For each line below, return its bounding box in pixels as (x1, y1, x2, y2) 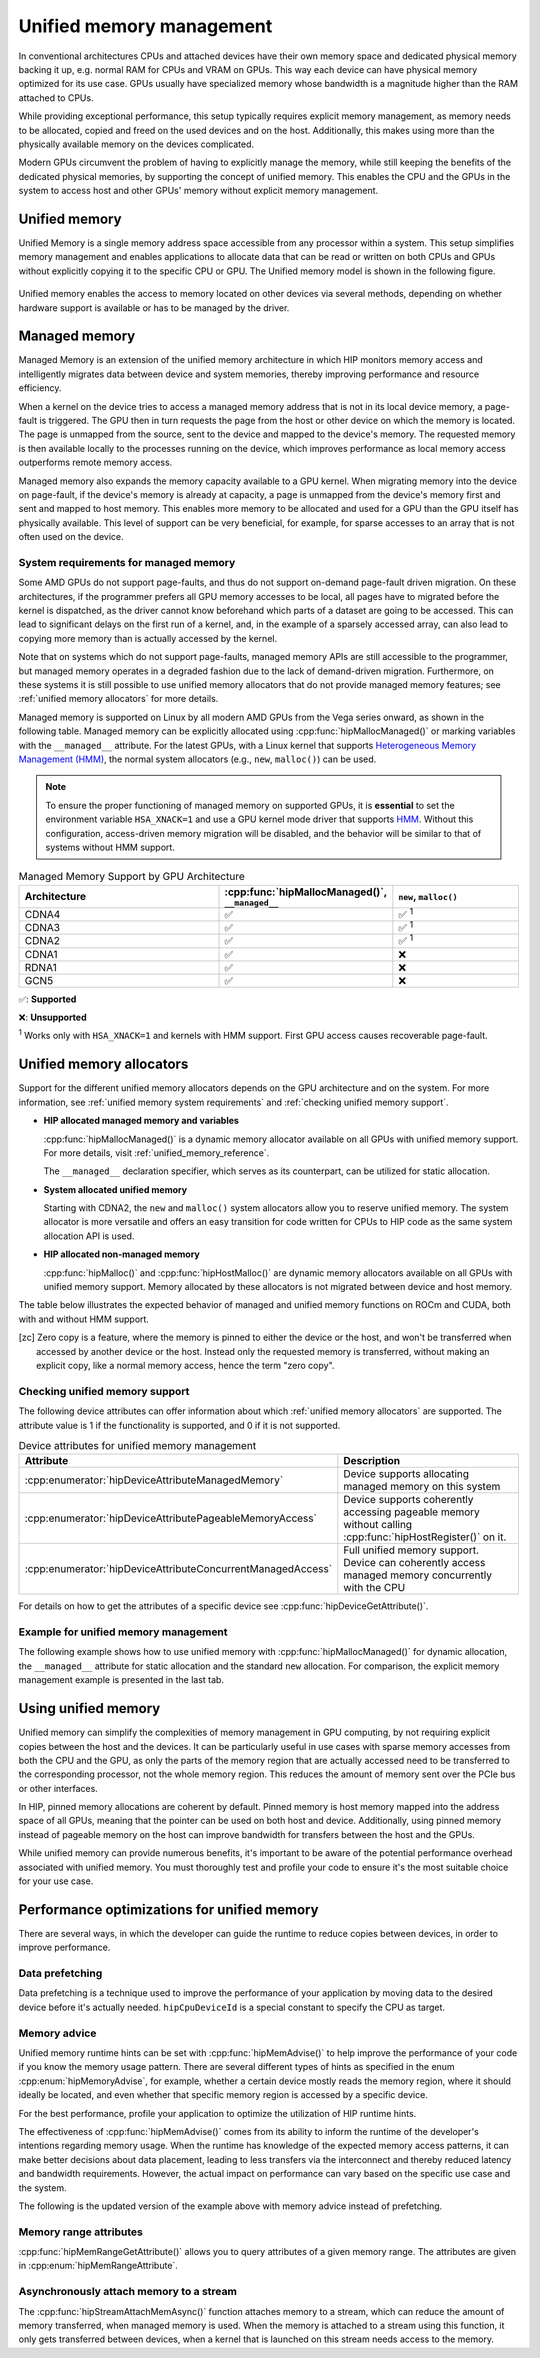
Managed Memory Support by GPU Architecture (18, 870, 245, 884)
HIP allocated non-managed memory (43, 1248, 200, 1260)
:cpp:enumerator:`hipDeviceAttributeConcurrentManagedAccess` (24, 1562, 333, 1576)
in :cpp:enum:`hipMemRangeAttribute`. (18, 2260, 179, 2272)
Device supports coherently (343, 1493, 474, 1507)
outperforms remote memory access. (18, 456, 173, 469)
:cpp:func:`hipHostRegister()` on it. (343, 1530, 507, 1544)
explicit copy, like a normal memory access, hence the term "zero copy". (36, 1359, 335, 1371)
